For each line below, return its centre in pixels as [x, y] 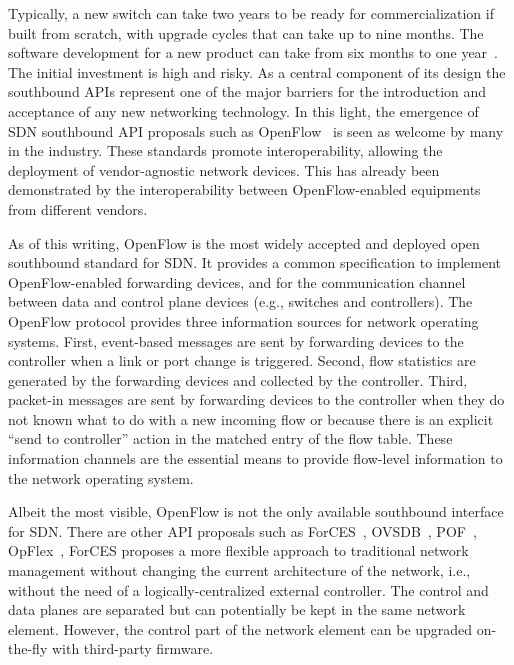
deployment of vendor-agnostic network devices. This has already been [224, 169]
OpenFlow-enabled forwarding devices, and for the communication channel [237, 281]
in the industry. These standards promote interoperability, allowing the [225, 150]
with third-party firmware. [132, 648]
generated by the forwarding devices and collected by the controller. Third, [238, 379]
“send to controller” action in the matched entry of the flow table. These [230, 438]
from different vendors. [78, 208]
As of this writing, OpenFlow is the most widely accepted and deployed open [244, 242]
